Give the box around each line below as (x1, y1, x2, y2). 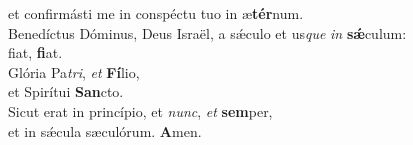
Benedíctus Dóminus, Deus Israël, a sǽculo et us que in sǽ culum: (8, 22, 407, 43)
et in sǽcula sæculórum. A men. (8, 120, 202, 141)
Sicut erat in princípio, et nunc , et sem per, (8, 100, 273, 121)
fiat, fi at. (8, 42, 63, 63)
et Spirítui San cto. (8, 81, 124, 102)
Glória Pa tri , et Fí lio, (8, 61, 140, 82)
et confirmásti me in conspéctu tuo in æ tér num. (8, 3, 304, 23)
